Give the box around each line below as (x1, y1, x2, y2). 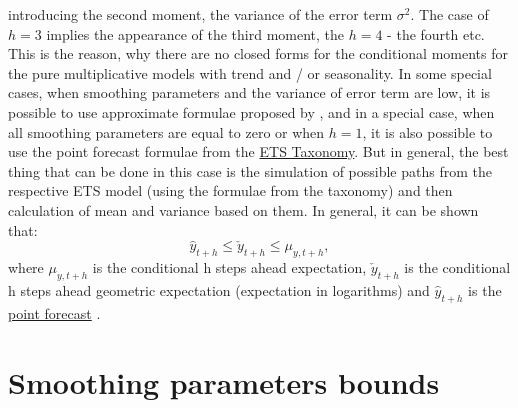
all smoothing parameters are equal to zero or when (8, 121, 325, 142)
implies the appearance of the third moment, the (46, 23, 345, 44)
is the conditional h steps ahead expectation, (92, 257, 367, 278)
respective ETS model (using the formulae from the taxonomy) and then (8, 180, 453, 201)
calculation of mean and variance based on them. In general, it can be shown (8, 199, 479, 220)
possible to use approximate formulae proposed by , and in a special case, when (8, 101, 495, 122)
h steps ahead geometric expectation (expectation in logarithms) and (8, 279, 430, 300)
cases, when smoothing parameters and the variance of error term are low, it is (8, 82, 491, 103)
